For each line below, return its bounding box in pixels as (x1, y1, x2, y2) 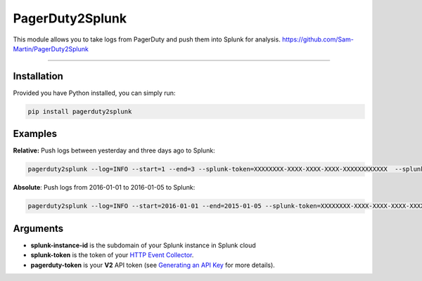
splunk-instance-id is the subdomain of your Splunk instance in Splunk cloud (30, 241, 256, 249)
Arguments (13, 222, 64, 235)
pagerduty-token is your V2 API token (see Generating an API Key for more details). (30, 261, 276, 269)
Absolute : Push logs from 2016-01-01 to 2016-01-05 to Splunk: (13, 183, 196, 192)
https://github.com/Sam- (281, 35, 354, 44)
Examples (13, 128, 58, 140)
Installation (13, 70, 63, 82)
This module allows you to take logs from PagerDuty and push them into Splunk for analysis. (13, 35, 281, 44)
